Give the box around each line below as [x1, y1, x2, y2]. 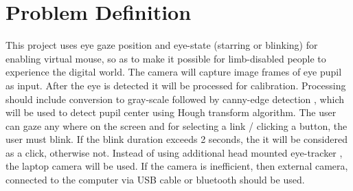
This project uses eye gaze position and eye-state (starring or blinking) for [5, 38, 318, 52]
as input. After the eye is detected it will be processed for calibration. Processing [5, 78, 346, 92]
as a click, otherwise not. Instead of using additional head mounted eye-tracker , [5, 145, 343, 159]
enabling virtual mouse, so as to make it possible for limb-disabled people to [5, 51, 326, 65]
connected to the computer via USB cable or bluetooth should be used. [5, 172, 305, 187]
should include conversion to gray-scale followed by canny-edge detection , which [5, 91, 345, 106]
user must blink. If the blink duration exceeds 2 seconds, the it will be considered [5, 132, 348, 146]
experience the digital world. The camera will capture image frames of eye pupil [5, 65, 342, 79]
